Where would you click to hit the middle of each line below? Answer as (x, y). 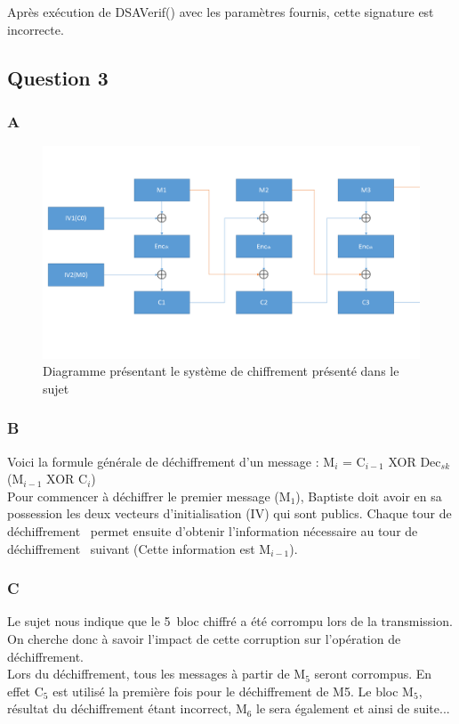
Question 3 (58, 77)
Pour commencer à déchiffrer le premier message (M (149, 496)
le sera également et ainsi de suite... (353, 708)
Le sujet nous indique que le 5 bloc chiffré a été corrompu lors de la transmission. (230, 621)
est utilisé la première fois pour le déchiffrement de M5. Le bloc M (233, 691)
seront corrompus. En (373, 674)
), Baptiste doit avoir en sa (369, 496)
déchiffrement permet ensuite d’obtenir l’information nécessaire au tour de (213, 531)
